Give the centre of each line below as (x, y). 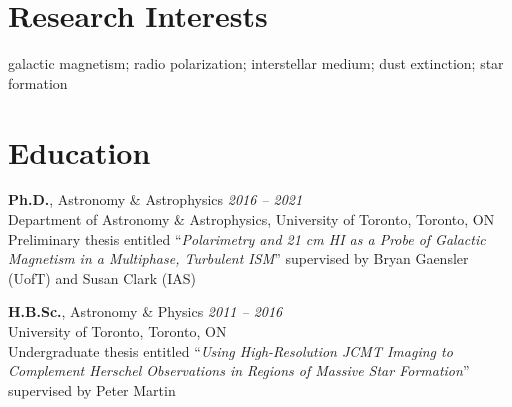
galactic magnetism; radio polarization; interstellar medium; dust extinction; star (256, 63)
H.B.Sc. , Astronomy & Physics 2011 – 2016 (145, 311)
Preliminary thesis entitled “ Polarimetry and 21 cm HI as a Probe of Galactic (247, 238)
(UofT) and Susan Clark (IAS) (102, 277)
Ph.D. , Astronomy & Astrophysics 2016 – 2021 (155, 199)
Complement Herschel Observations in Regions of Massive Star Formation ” (239, 370)
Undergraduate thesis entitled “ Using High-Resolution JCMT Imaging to (230, 350)
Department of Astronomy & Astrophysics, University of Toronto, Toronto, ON (251, 219)
